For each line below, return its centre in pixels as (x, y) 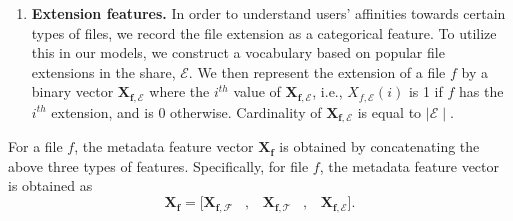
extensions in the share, (103, 71)
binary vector (72, 91)
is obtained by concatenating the (379, 146)
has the (481, 91)
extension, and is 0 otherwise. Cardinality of (186, 111)
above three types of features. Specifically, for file (158, 165)
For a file (35, 146)
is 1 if (425, 91)
